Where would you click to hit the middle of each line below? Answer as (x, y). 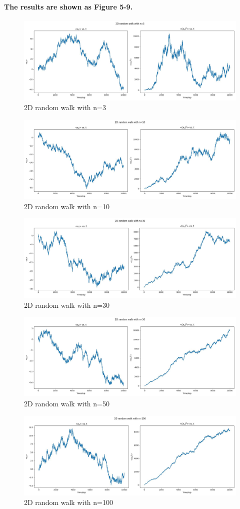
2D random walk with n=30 (67, 305)
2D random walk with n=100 (68, 502)
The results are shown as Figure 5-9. (68, 6)
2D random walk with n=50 (67, 403)
